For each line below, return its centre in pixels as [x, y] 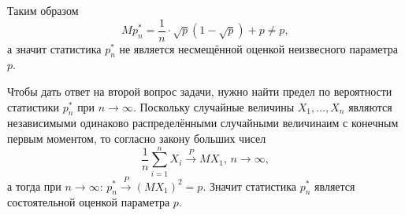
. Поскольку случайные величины [214, 106]
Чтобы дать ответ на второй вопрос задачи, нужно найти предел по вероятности [200, 91]
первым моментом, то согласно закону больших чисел [137, 138]
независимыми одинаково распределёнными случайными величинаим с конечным [203, 123]
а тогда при [34, 186]
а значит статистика [54, 48]
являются [370, 106]
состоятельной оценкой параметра [89, 202]
